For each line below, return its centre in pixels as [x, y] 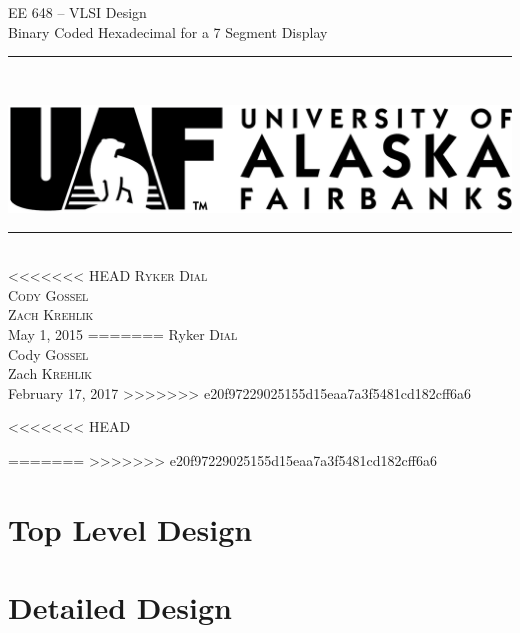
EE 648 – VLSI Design [77, 12]
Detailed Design [120, 607]
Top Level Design [130, 528]
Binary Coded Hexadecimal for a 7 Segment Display [168, 31]
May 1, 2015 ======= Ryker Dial [123, 334]
